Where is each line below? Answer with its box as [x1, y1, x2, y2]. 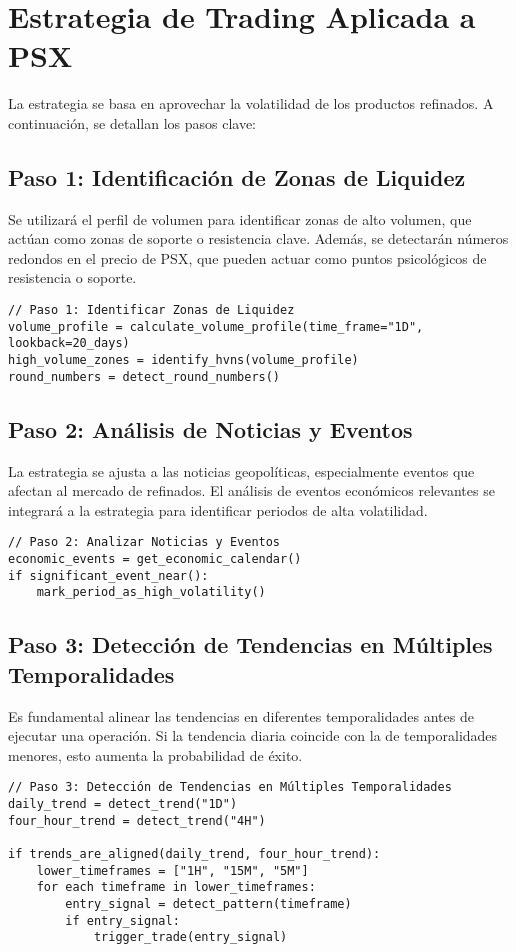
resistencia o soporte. [8, 267, 137, 288]
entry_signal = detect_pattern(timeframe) [65, 896, 352, 911]
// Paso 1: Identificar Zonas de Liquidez [8, 303, 295, 318]
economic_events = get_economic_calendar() [8, 552, 302, 566]
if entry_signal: [65, 913, 180, 928]
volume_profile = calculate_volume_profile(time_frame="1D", [8, 319, 424, 334]
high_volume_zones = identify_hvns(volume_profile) [8, 353, 359, 368]
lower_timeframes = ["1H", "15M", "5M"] [36, 863, 309, 878]
